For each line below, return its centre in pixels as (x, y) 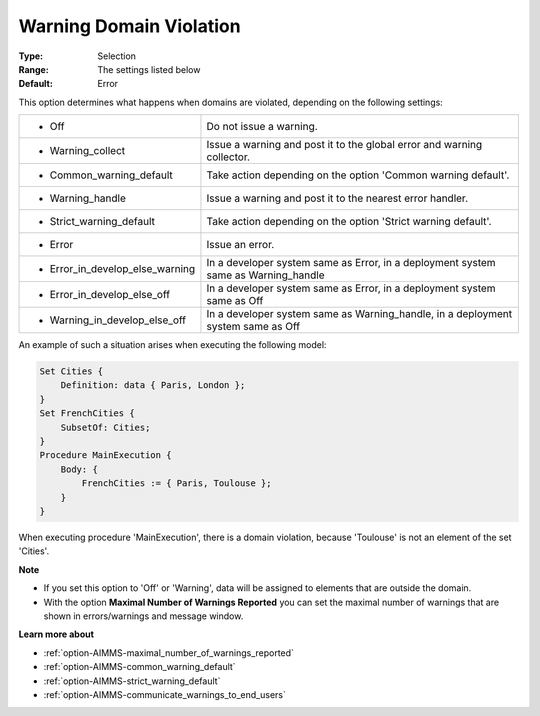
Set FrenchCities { (87, 413)
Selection (117, 56)
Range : (33, 69)
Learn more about (56, 634)
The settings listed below (149, 69)
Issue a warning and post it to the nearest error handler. (337, 198)
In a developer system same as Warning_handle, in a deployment (359, 314)
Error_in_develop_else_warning (122, 269)
